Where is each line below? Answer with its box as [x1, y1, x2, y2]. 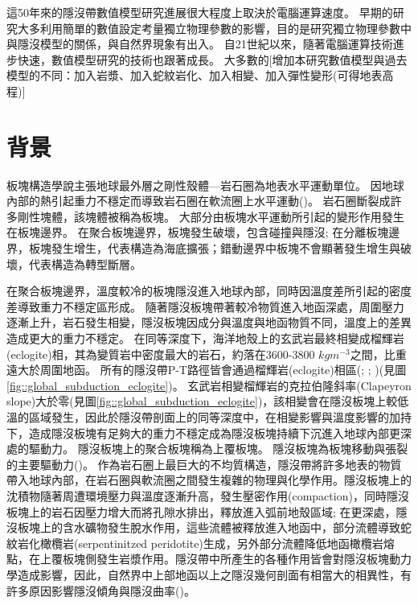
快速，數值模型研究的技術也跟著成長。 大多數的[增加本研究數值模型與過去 [17, 51, 408, 68]
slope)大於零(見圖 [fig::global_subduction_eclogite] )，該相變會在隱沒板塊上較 [6, 393, 398, 410]
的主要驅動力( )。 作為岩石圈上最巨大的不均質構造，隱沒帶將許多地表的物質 [6, 455, 402, 472]
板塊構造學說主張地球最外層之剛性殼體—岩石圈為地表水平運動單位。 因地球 [6, 176, 404, 193]
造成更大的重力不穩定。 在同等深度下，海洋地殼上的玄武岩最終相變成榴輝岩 [6, 330, 404, 347]
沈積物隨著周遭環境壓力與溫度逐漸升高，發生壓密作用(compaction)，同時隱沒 [6, 487, 409, 504]
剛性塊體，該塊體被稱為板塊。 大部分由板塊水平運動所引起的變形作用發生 [17, 208, 404, 224]
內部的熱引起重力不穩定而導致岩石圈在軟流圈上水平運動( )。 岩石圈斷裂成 [6, 192, 391, 209]
